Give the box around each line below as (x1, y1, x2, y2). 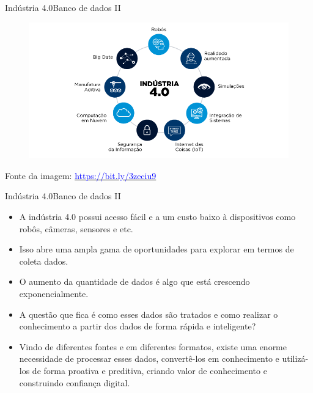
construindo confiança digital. (19, 376, 130, 389)
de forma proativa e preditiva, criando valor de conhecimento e (32, 364, 267, 376)
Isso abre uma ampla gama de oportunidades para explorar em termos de (19, 243, 294, 255)
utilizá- (282, 352, 309, 365)
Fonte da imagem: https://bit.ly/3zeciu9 (5, 169, 156, 182)
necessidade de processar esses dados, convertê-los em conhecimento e (19, 352, 279, 365)
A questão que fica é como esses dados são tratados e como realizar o (19, 307, 278, 320)
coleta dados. (19, 254, 68, 267)
